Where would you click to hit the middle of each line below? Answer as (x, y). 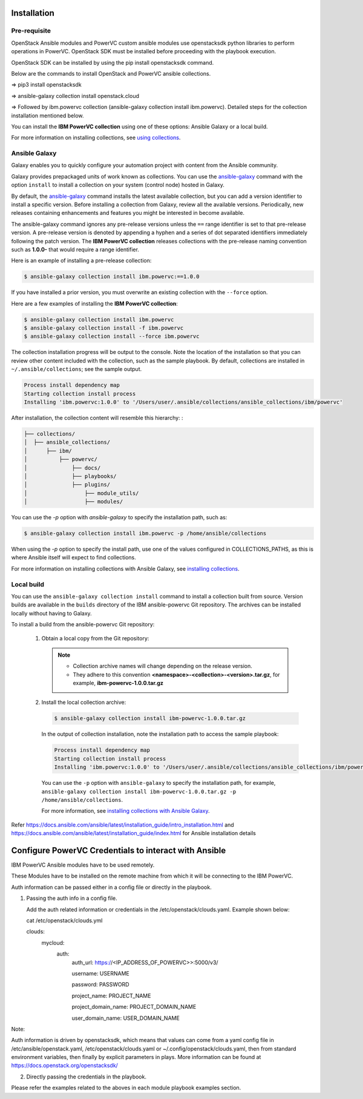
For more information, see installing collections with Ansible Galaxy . (126, 811)
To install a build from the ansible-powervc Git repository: (83, 625)
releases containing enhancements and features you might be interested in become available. (128, 213)
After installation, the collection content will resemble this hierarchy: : (97, 418)
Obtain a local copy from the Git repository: (95, 638)
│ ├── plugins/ (67, 485)
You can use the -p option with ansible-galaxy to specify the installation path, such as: (119, 517)
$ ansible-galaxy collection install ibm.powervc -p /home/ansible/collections (145, 533)
